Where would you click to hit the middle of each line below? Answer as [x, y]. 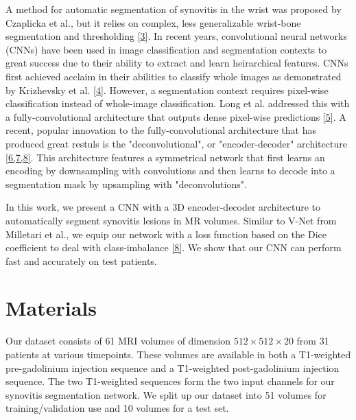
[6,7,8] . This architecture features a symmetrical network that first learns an [165, 157]
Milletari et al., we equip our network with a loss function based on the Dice [166, 234]
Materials [51, 308]
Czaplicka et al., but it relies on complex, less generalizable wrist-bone [153, 22]
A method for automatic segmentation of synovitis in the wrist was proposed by [174, 9]
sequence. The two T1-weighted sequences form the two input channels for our [170, 381]
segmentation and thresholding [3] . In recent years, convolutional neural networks [176, 36]
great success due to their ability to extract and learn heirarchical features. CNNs [177, 63]
